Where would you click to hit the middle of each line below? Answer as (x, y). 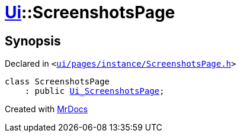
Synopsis (33, 41)
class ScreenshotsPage (57, 82)
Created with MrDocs (46, 109)
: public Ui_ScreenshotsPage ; (94, 91)
